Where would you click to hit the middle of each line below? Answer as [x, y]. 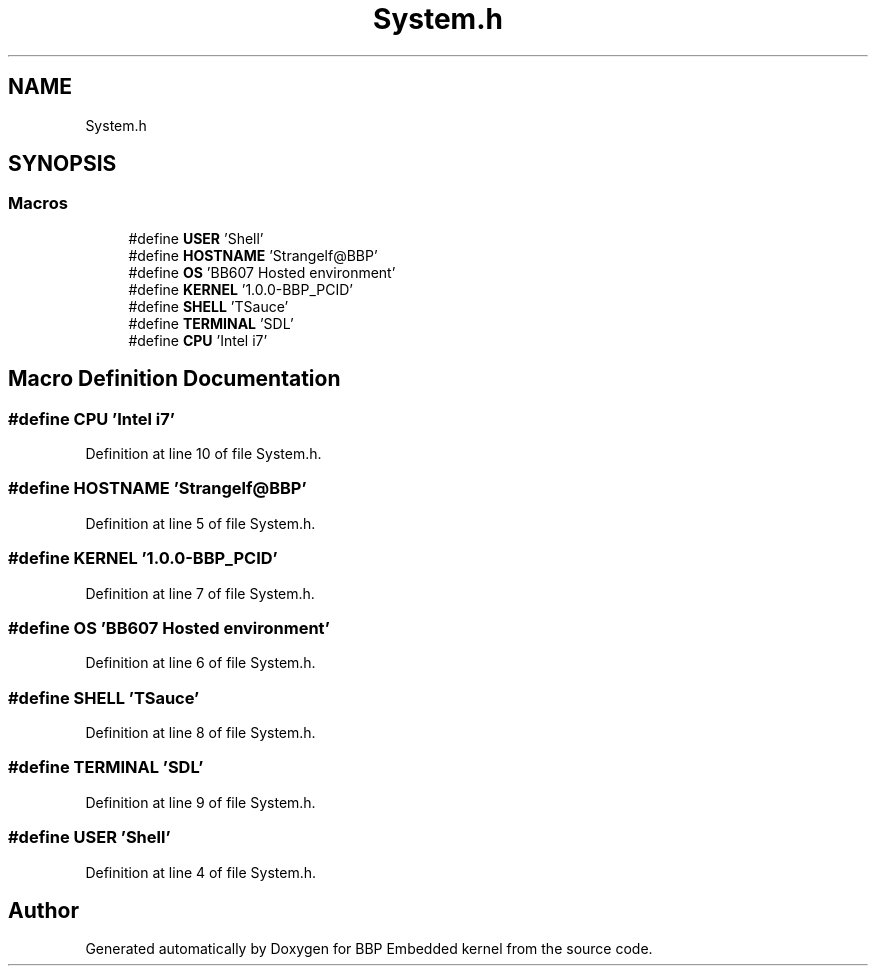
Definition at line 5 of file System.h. [200, 523]
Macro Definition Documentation [174, 379]
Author [43, 910]
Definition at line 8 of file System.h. [200, 733]
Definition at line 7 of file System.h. [200, 593]
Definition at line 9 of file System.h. [200, 802]
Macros [38, 203]
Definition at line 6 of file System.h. [200, 663]
